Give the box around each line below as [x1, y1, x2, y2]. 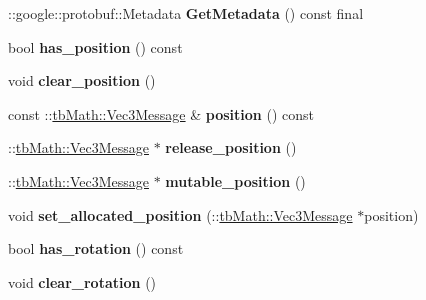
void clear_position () [8, 70, 156, 91]
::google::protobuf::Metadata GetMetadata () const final [8, 3, 364, 23]
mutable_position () [165, 170, 306, 191]
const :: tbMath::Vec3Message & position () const [8, 103, 314, 124]
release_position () [165, 137, 297, 158]
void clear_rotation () [8, 271, 157, 292]
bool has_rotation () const [8, 238, 184, 259]
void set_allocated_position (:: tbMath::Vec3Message [8, 204, 353, 225]
